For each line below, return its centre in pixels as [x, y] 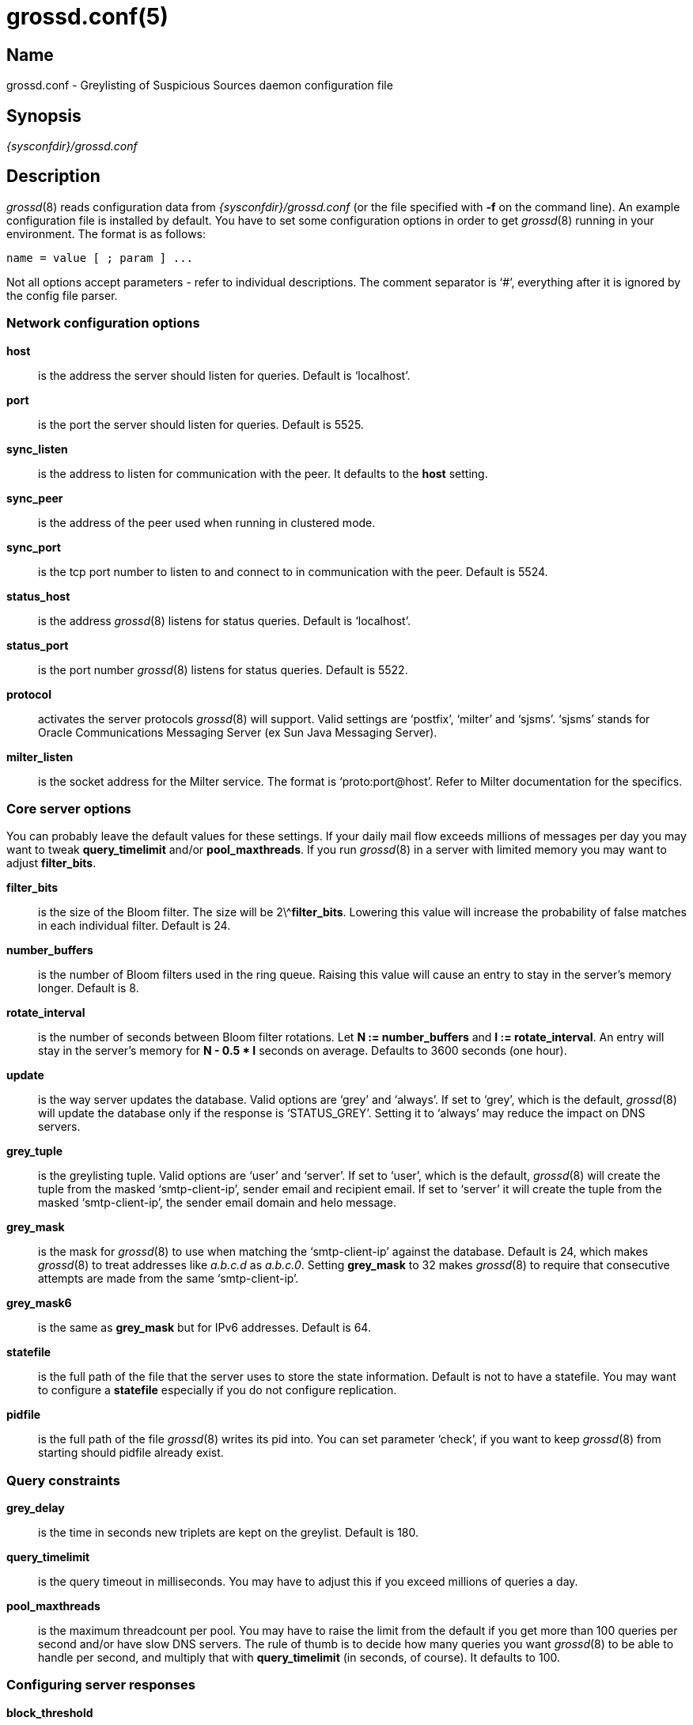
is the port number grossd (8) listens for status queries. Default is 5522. [223, 669]
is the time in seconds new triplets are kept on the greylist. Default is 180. [228, 1533]
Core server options [69, 808]
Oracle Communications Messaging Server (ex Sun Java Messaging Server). [238, 732]
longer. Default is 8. [89, 988]
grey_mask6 [39, 1303]
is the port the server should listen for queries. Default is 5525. [201, 424]
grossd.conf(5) [87, 17]
